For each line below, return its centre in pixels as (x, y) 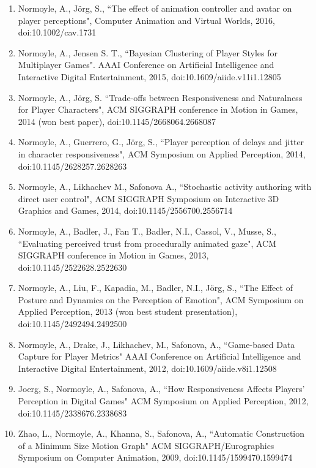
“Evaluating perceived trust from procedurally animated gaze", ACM (147, 243)
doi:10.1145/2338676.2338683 (72, 413)
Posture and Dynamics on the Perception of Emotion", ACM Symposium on (161, 299)
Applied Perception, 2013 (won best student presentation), (128, 311)
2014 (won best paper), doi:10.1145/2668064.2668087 (117, 121)
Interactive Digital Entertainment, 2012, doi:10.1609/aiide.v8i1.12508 (147, 368)
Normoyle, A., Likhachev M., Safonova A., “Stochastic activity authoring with (165, 187)
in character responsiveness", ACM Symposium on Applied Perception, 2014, (162, 153)
